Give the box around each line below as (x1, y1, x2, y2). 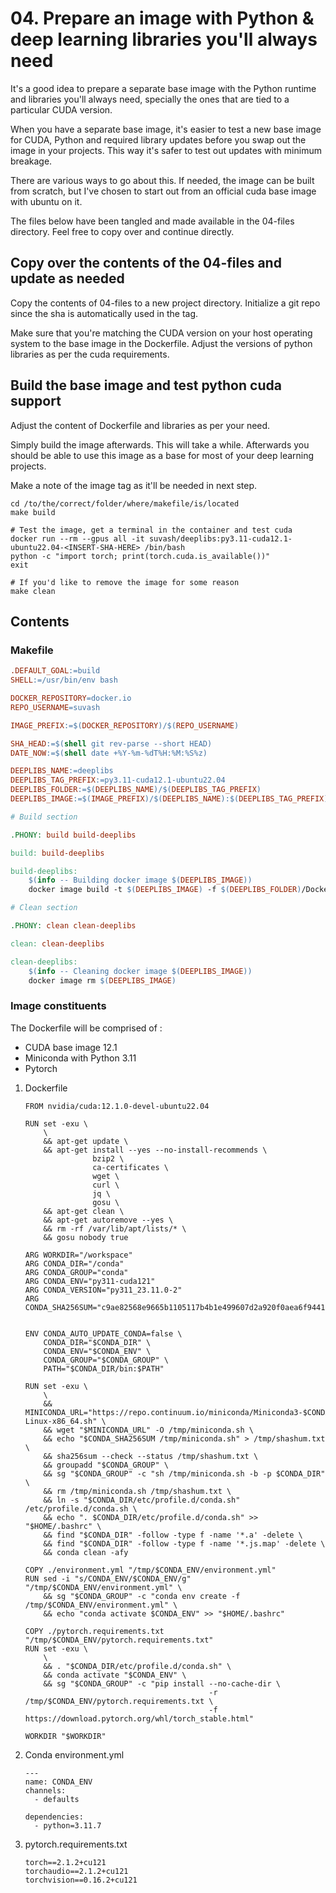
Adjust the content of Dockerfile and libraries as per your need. (10, 419, 271, 431)
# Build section (10, 812, 78, 822)
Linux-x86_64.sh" (24, 1416, 98, 1426)
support (10, 393, 62, 410)
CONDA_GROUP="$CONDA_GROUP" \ (43, 1355, 169, 1365)
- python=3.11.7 (34, 1820, 102, 1831)
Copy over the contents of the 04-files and (10, 255, 282, 272)
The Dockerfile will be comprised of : (10, 1022, 163, 1034)
